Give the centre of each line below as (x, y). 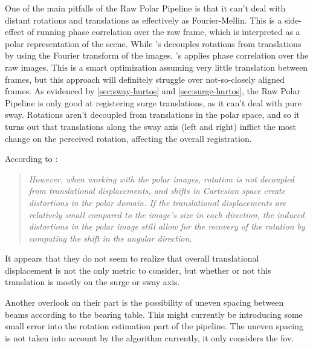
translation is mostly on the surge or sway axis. (92, 282)
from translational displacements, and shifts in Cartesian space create (157, 191)
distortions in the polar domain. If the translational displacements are (157, 202)
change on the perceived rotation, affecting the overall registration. (128, 138)
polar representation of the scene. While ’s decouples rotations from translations (153, 43)
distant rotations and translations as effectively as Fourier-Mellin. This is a (144, 20)
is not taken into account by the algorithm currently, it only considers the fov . (150, 337)
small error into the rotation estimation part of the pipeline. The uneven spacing (154, 326)
